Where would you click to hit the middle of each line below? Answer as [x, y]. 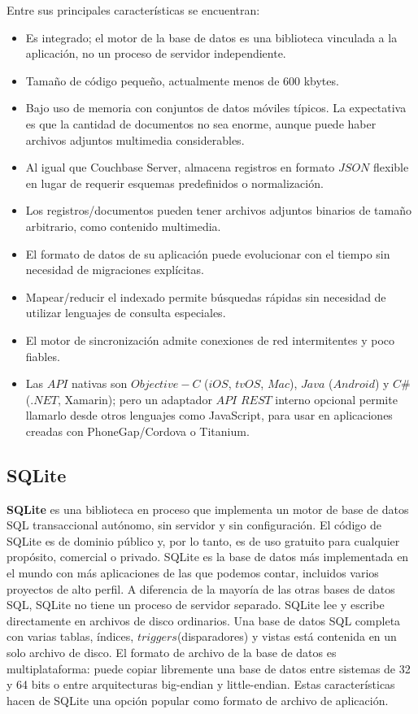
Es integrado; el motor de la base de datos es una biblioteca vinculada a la [211, 37]
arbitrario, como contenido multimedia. [123, 226]
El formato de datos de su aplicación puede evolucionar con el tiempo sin [208, 253]
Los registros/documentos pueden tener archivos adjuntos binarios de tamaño [219, 210]
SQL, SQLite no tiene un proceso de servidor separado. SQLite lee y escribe [196, 605]
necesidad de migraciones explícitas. [115, 270]
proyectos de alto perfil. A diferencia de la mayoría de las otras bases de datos [201, 588]
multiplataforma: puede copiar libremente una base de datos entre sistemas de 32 [209, 668]
